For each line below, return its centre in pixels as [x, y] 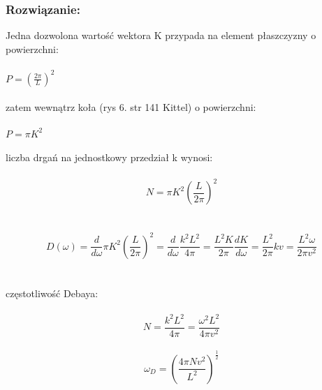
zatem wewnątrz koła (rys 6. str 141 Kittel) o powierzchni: [131, 107]
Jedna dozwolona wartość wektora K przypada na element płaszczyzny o [161, 35]
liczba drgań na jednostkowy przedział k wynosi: [109, 157]
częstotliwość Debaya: [52, 293]
